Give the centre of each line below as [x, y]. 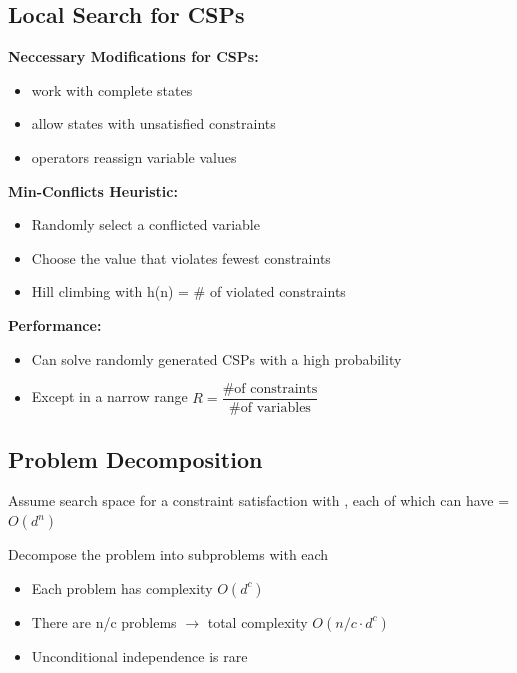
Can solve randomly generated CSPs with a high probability [216, 358]
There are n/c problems [104, 621]
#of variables [270, 408]
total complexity [257, 621]
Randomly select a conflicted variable [145, 224]
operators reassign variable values [134, 156]
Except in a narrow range [109, 396]
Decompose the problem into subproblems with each [168, 554]
